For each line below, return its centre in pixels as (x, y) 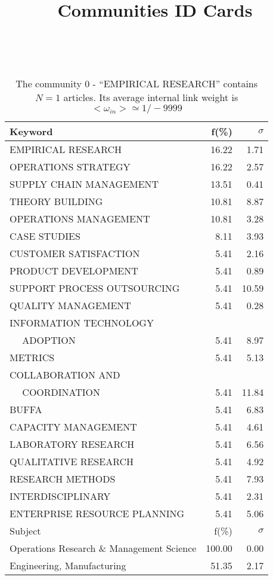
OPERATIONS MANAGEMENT (80, 218)
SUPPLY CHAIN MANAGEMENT (84, 184)
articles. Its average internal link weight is (151, 97)
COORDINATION (61, 392)
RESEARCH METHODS (63, 478)
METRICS (32, 357)
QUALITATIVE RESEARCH (72, 461)
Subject (25, 530)
